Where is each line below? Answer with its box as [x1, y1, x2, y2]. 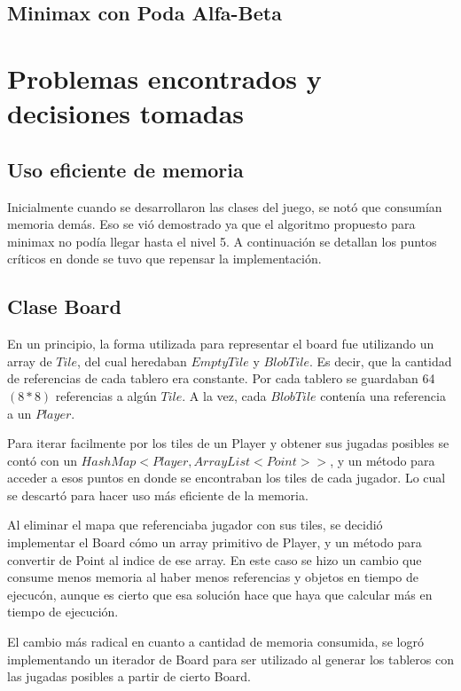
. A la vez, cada [182, 386, 267, 404]
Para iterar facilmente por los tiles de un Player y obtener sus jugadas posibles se [7, 434, 449, 452]
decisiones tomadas [7, 95, 245, 131]
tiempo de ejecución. [7, 602, 119, 621]
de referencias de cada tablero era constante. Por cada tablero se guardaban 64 [7, 369, 435, 388]
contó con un [7, 451, 77, 469]
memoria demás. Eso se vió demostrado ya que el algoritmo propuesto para [7, 215, 416, 233]
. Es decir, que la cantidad [309, 351, 452, 370]
